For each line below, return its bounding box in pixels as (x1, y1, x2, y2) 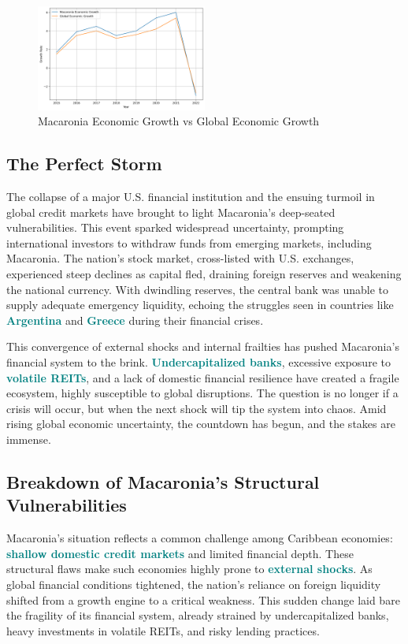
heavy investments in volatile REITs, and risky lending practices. (6, 622, 320, 638)
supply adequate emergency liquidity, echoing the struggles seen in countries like (6, 296, 394, 313)
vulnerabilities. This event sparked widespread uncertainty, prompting (6, 219, 344, 236)
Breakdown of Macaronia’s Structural (6, 469, 320, 493)
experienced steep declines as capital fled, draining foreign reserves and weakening (6, 266, 402, 282)
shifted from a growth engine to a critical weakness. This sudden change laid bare (6, 591, 400, 608)
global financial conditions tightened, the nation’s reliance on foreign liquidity (6, 575, 381, 592)
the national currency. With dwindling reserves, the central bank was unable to (6, 281, 389, 297)
